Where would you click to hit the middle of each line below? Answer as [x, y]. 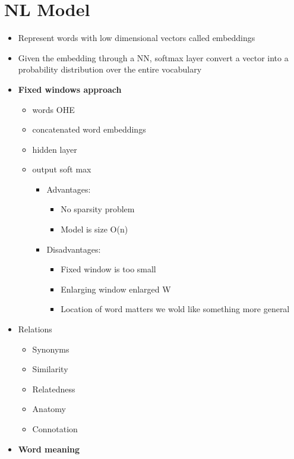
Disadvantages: [74, 249]
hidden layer [55, 149]
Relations [35, 329]
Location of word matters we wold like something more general [175, 309]
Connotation [55, 429]
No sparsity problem [98, 209]
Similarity [50, 369]
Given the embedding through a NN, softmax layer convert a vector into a [153, 57]
